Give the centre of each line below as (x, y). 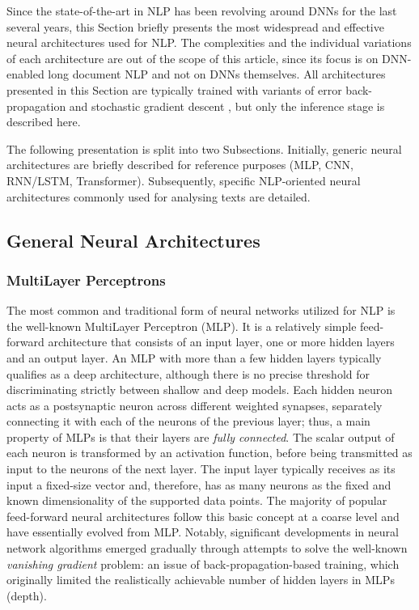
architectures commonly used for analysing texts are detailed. (159, 196)
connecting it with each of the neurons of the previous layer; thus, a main (188, 421)
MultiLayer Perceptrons (86, 280)
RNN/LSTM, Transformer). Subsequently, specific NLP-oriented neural (184, 180)
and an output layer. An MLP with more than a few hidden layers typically (194, 357)
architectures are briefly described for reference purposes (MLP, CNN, (180, 165)
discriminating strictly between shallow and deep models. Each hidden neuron (200, 390)
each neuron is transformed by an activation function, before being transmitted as (209, 453)
